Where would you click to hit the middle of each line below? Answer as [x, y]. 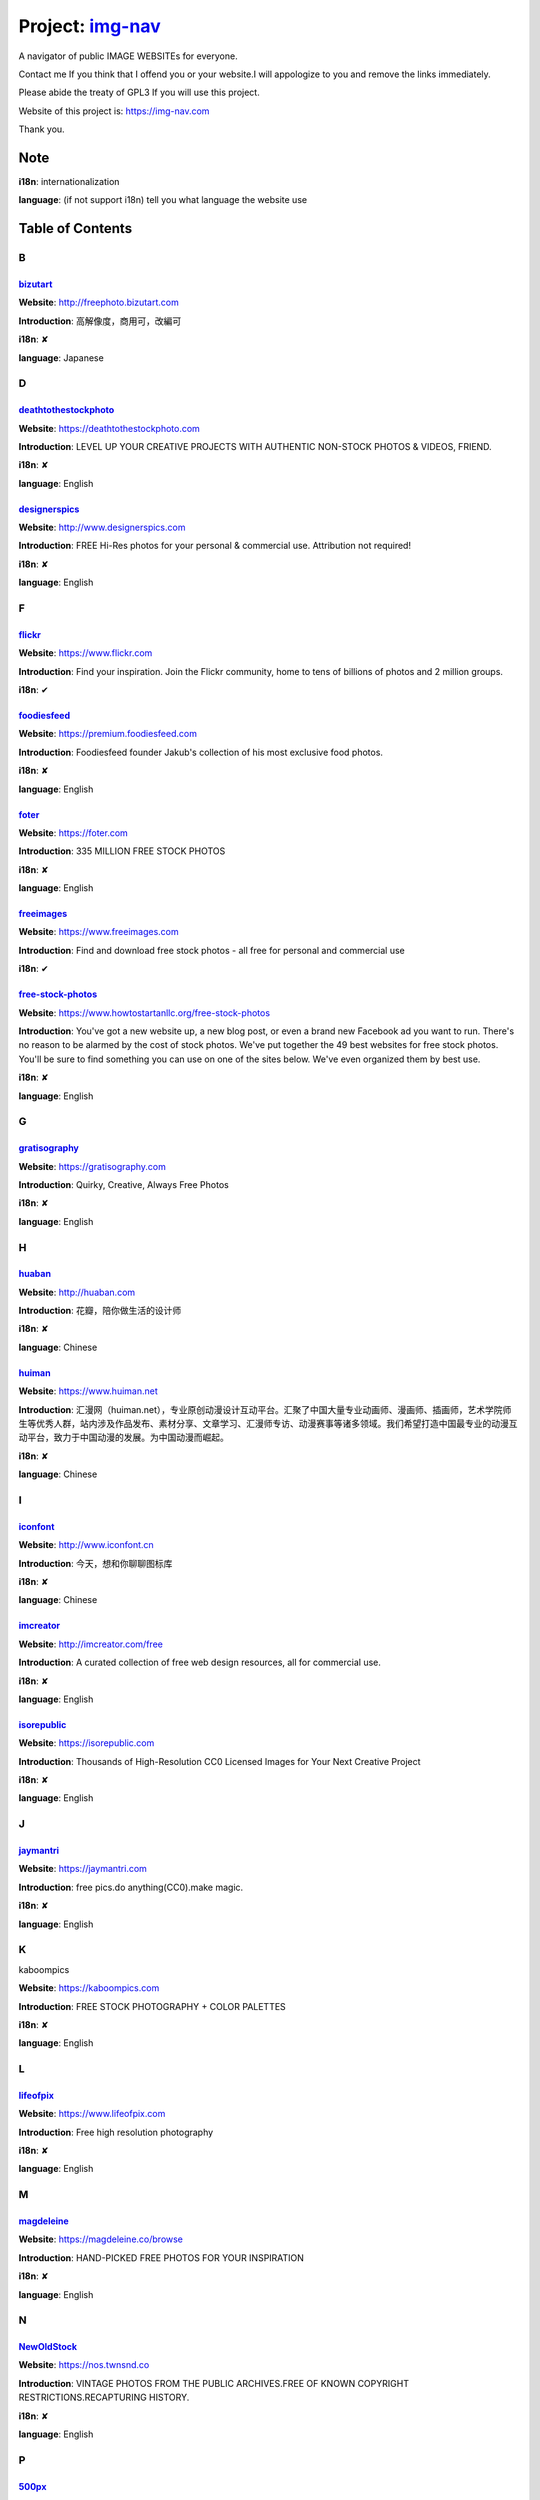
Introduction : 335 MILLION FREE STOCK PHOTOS [122, 851]
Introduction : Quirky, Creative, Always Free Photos [123, 1184]
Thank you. [41, 129]
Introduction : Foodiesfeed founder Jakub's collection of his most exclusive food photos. [201, 752]
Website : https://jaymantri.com [82, 1869]
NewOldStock [48, 2347]
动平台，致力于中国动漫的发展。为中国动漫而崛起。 [123, 1437]
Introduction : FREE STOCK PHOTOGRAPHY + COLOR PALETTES [152, 2006]
